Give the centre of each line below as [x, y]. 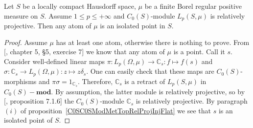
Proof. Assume [26, 42]
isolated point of [28, 120]
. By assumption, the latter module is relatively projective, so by [148, 91]
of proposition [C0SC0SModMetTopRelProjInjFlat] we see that [115, 110]
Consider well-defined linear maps [54, 61]
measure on [21, 15]
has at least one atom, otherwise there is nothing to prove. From [153, 42]
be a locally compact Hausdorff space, [79, 6]
